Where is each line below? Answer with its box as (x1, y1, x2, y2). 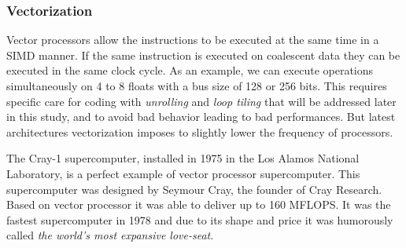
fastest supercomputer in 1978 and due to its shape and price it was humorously (6, 211, 393, 228)
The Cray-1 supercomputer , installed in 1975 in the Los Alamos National (6, 150, 360, 166)
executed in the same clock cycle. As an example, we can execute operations (6, 62, 374, 78)
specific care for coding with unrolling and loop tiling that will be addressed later (6, 93, 397, 109)
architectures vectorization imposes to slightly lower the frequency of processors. (6, 123, 393, 140)
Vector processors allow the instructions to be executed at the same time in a (6, 31, 379, 48)
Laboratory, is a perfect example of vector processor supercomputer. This (6, 165, 360, 181)
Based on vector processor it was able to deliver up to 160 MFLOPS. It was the (6, 196, 391, 213)
